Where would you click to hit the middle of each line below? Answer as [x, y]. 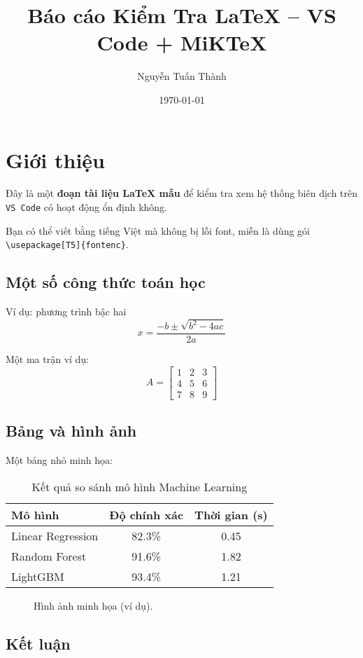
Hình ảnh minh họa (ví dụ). [93, 605]
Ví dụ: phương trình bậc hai [66, 311]
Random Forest [49, 556]
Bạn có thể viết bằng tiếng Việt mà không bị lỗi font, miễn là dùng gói [158, 230]
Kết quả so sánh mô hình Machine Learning [140, 486]
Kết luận [38, 643]
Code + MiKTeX [182, 42]
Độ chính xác [147, 514]
